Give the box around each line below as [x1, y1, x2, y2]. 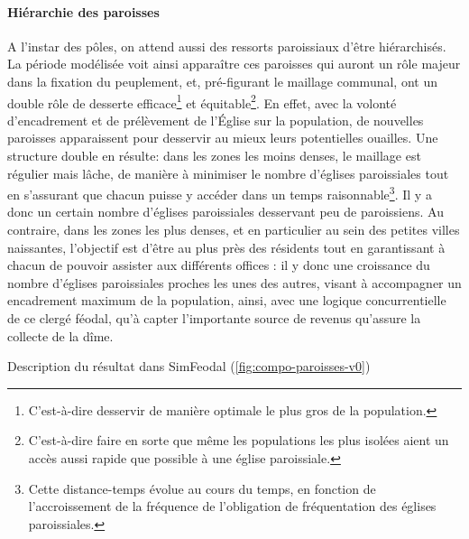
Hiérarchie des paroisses [7, 2, 160, 21]
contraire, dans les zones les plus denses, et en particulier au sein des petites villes [7, 220, 460, 239]
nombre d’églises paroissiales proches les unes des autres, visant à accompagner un [7, 273, 462, 292]
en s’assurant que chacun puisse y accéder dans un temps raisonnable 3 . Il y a [7, 182, 432, 203]
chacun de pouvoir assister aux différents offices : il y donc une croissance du [7, 256, 430, 274]
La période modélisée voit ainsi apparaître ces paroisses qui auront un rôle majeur [7, 54, 461, 73]
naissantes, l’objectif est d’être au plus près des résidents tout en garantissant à [7, 237, 446, 256]
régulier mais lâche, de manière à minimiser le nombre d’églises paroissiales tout [7, 163, 449, 182]
